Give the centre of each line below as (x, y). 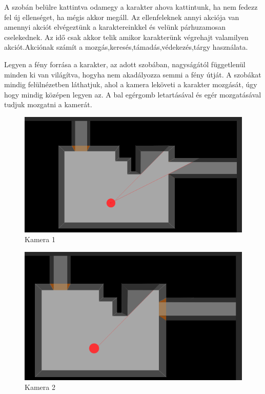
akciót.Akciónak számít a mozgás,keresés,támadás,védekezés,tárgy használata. (126, 47)
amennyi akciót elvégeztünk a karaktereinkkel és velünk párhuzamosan (115, 27)
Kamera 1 (40, 239)
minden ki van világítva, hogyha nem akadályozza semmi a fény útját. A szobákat (133, 74)
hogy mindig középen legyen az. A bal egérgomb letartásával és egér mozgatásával (133, 94)
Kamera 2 (40, 387)
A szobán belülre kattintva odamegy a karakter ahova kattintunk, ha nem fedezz (131, 7)
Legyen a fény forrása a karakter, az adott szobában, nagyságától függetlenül (125, 64)
